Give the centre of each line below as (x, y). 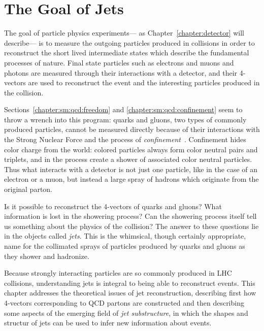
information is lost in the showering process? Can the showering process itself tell (130, 216)
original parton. (28, 189)
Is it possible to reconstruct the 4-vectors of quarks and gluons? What (113, 206)
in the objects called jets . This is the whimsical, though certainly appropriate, (125, 236)
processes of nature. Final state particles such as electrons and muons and (119, 62)
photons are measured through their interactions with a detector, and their (121, 72)
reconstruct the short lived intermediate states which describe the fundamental (127, 53)
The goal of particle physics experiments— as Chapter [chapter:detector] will (124, 33)
